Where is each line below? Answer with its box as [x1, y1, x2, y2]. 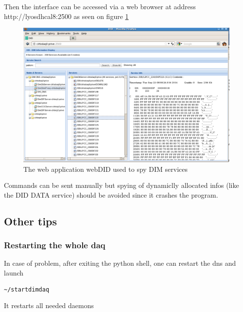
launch [4, 267, 24, 277]
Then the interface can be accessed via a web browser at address [4, 1, 196, 11]
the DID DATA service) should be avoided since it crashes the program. [4, 189, 218, 200]
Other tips [4, 213, 57, 228]
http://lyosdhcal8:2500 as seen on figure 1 [4, 11, 129, 21]
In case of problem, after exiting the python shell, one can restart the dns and [4, 258, 236, 268]
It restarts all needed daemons [4, 300, 94, 311]
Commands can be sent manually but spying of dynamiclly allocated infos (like [4, 180, 239, 190]
